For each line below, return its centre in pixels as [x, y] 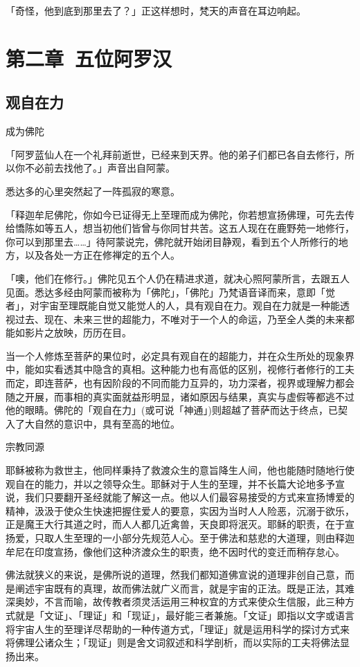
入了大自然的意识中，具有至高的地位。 [93, 423]
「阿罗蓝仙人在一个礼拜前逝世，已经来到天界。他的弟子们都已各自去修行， [175, 154]
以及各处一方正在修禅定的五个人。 [102, 255]
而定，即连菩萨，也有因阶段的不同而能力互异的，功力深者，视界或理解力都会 [180, 383]
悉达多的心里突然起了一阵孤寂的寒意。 [93, 191]
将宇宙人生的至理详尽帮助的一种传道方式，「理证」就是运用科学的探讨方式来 [178, 629]
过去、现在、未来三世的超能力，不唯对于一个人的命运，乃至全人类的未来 [180, 319]
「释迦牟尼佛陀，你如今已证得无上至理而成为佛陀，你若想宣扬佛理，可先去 [175, 214]
